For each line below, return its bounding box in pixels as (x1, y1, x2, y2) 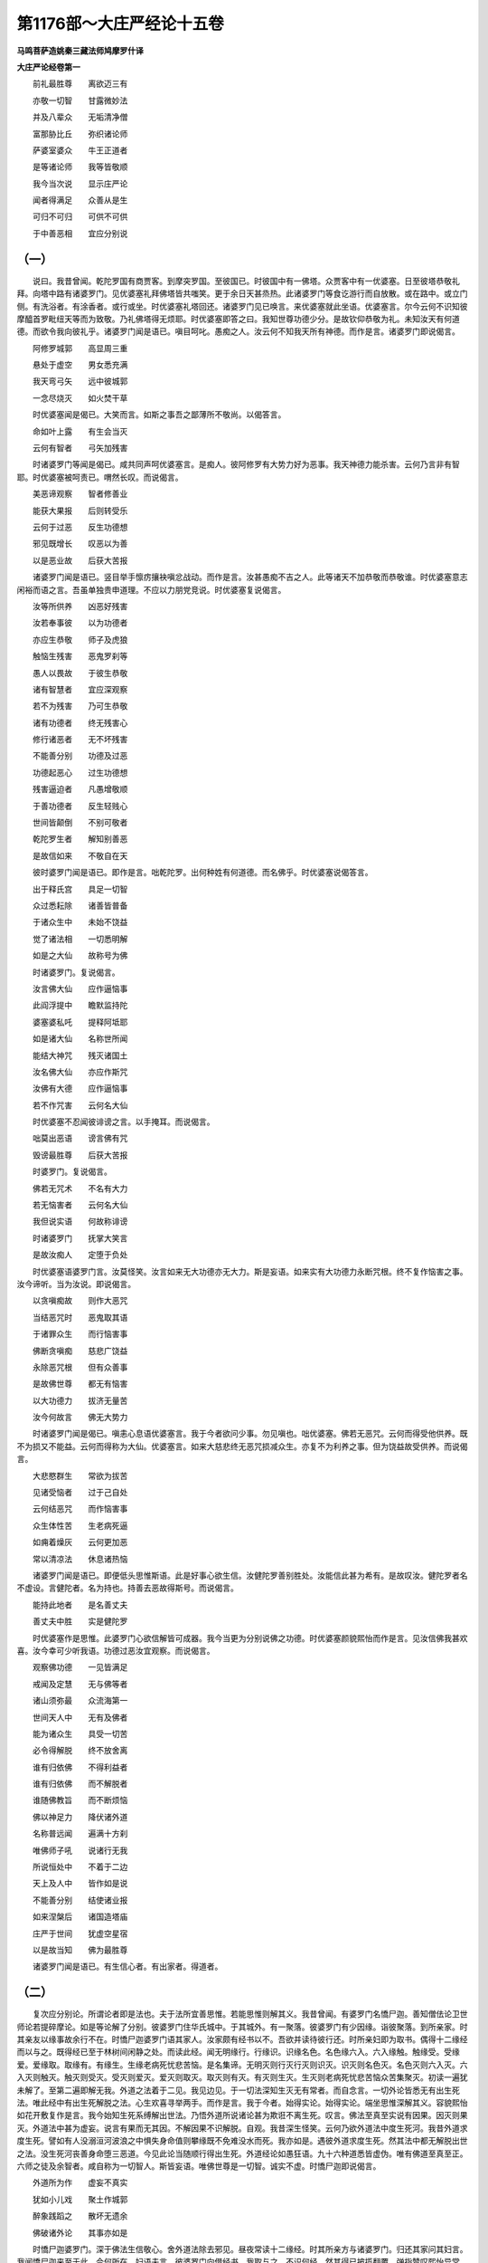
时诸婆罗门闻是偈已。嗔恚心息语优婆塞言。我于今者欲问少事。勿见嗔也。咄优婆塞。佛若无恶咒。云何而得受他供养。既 (32, 1428, 468, 1439)
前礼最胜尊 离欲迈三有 (32, 78, 128, 90)
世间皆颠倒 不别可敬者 (32, 817, 128, 828)
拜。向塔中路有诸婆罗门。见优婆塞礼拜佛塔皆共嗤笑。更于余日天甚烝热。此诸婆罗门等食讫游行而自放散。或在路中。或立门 (16, 288, 468, 299)
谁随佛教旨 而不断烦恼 (32, 1795, 128, 1806)
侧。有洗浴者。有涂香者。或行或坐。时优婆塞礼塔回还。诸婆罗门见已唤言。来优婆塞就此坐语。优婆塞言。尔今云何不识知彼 (16, 301, 468, 311)
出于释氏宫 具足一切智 (32, 883, 128, 894)
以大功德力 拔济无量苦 (32, 1395, 128, 1406)
